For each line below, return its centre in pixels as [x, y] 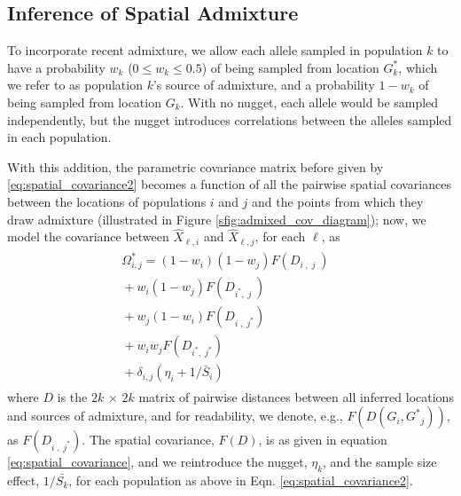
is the [72, 396]
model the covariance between [88, 236]
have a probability [56, 67]
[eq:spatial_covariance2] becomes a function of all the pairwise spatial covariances [229, 184]
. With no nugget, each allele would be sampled [309, 102]
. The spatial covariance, [148, 440]
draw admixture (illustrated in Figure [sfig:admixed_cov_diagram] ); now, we [217, 219]
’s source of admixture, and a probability [264, 85]
